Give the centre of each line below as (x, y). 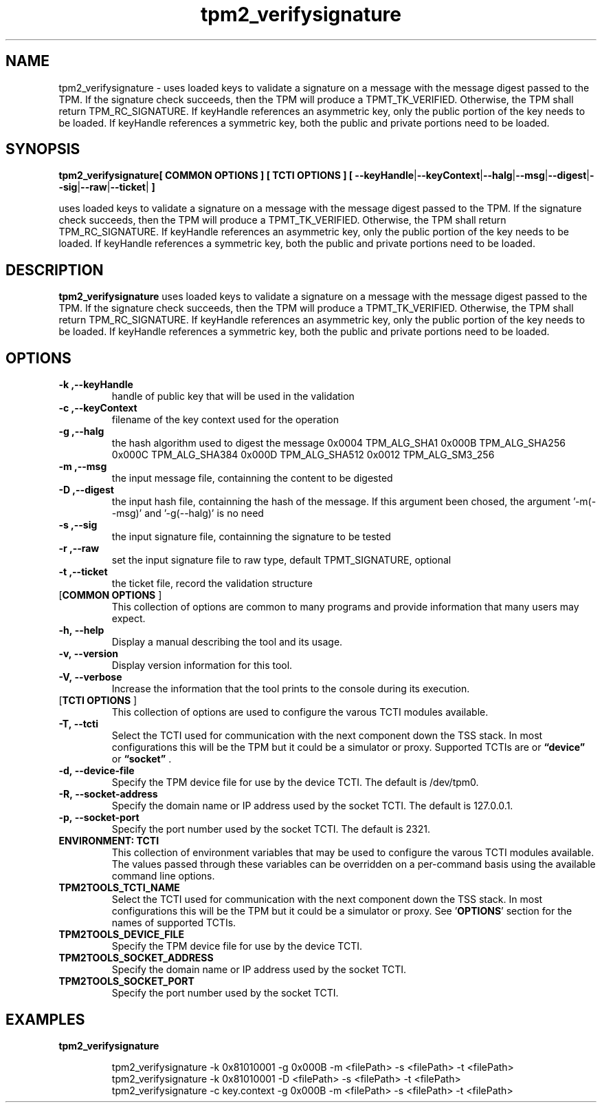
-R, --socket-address (108, 794)
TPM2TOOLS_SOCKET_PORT (126, 981)
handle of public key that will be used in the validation (233, 396)
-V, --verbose (90, 677)
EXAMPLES (45, 1019)
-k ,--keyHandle (96, 385)
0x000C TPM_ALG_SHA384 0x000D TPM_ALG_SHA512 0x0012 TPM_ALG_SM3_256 (303, 455)
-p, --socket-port (99, 818)
